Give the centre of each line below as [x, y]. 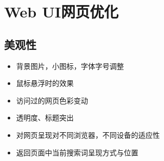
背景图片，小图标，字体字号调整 [70, 66]
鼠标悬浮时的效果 [45, 83]
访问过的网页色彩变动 [52, 100]
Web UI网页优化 [61, 12]
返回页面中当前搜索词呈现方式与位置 [77, 152]
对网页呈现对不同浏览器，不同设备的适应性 [88, 135]
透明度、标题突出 [45, 118]
